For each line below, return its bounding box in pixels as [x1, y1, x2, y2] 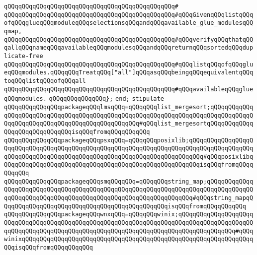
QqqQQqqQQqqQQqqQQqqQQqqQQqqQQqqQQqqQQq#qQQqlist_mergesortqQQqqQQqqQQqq [4, 120, 254, 127]
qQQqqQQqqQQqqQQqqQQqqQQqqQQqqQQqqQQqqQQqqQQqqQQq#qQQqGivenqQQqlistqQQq [4, 11, 254, 18]
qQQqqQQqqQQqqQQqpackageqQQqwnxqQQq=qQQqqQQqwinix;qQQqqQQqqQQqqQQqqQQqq [4, 211, 254, 218]
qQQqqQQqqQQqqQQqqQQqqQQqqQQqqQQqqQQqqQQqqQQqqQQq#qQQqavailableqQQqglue [4, 85, 254, 93]
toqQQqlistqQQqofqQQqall [4, 77, 86, 84]
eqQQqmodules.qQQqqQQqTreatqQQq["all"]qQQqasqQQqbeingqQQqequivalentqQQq [4, 69, 254, 76]
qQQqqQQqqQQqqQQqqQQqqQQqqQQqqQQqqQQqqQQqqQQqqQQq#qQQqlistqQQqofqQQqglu [4, 61, 254, 68]
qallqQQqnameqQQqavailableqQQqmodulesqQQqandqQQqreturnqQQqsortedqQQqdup [4, 44, 254, 52]
